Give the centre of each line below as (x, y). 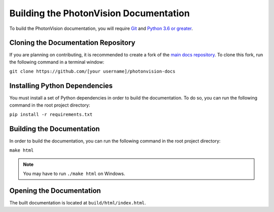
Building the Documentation (55, 129)
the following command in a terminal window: (57, 62)
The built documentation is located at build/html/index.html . (78, 202)
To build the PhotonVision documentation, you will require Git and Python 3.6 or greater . (101, 28)
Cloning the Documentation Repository (72, 43)
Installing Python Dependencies (61, 86)
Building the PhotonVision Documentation (100, 13)
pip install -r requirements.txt (51, 114)
